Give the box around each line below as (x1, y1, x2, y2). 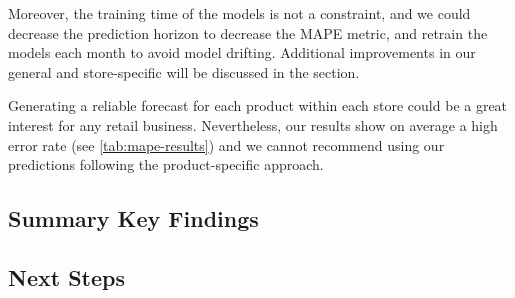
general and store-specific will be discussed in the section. (8, 61, 360, 82)
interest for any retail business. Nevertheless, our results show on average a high (8, 114, 498, 135)
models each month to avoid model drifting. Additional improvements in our (8, 42, 476, 63)
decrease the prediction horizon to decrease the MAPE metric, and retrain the (8, 22, 488, 43)
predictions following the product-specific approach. (8, 154, 324, 175)
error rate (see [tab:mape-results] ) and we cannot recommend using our (8, 134, 445, 155)
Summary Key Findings (8, 203, 259, 234)
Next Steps (8, 261, 125, 292)
